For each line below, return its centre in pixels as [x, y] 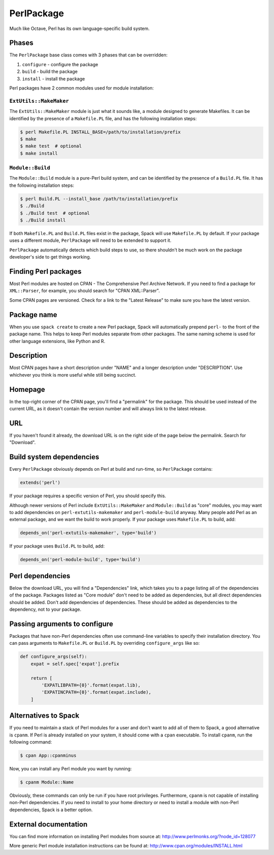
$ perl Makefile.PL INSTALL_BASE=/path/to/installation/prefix [100, 132]
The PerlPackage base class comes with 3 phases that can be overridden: [88, 55]
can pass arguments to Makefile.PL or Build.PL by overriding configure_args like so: [105, 643]
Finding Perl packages [45, 272]
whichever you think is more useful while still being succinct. [73, 375]
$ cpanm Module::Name [47, 782]
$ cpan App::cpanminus [48, 755]
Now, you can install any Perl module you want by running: [71, 768]
